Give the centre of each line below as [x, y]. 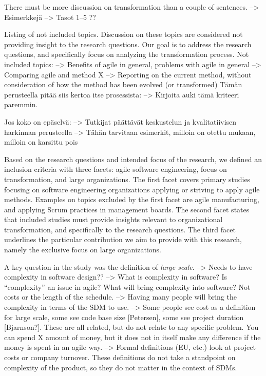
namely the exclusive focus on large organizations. [83, 250]
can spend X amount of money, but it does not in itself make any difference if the [132, 337]
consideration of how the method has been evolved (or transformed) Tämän [123, 84]
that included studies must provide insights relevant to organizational [113, 219]
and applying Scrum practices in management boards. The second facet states [127, 209]
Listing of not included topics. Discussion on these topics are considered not [123, 34]
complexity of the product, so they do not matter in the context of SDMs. [121, 367]
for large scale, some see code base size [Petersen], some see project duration [124, 317]
